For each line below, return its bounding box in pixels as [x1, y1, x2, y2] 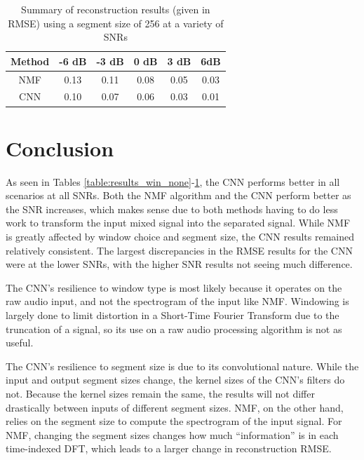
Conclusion [6, 133, 114, 162]
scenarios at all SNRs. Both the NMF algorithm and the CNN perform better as [6, 188, 351, 203]
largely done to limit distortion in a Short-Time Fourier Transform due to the [6, 308, 339, 323]
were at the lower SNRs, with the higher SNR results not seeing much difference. [6, 257, 353, 271]
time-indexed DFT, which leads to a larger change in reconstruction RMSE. [6, 441, 332, 456]
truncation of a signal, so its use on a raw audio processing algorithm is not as [6, 321, 342, 336]
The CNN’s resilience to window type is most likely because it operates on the [6, 280, 342, 295]
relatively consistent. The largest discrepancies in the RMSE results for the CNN [6, 243, 353, 257]
